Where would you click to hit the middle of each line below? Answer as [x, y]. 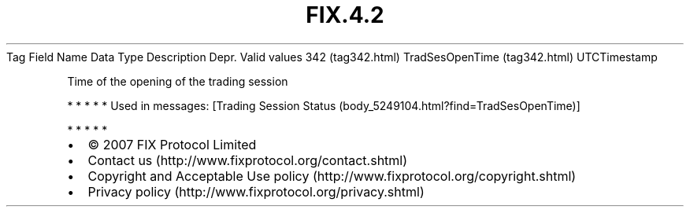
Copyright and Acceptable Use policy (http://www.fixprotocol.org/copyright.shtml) [332, 176]
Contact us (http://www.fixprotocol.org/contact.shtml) [248, 160]
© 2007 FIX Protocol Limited [172, 144]
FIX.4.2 [345, 15]
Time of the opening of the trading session [178, 81]
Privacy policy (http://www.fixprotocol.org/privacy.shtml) [256, 191]
